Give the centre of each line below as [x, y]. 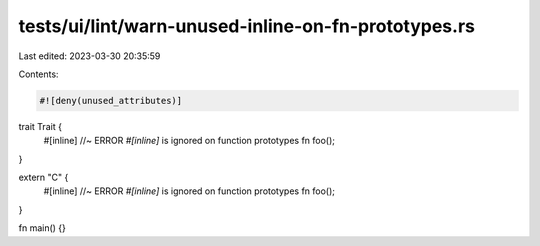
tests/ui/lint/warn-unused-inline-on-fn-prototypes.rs [246, 26]
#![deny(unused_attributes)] [111, 100]
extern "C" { [43, 177]
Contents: [38, 74]
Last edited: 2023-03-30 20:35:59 [89, 56]
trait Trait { [40, 126]
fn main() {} [42, 228]
